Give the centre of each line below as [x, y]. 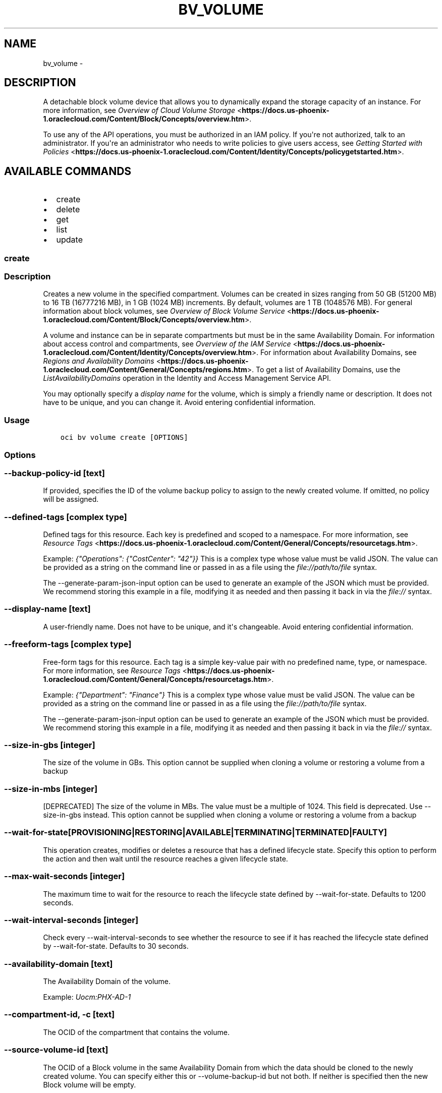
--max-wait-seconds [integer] [65, 876]
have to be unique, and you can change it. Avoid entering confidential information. [179, 402]
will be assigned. [71, 499]
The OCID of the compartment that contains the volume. [136, 1032]
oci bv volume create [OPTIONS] [124, 438]
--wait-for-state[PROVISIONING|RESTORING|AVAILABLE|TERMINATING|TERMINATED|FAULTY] [196, 832]
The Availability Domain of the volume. [107, 982]
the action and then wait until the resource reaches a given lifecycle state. [165, 858]
